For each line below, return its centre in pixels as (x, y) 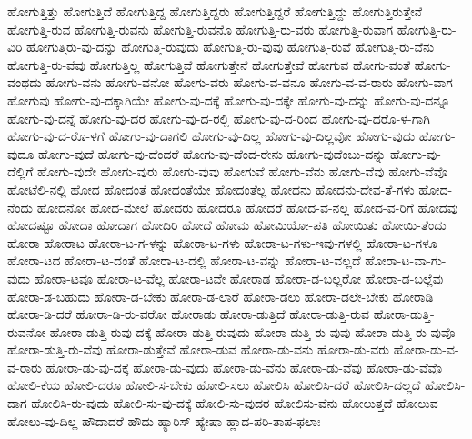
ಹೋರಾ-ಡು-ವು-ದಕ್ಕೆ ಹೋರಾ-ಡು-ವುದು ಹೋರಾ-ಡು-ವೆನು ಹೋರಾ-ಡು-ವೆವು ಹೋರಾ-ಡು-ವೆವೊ (244, 367)
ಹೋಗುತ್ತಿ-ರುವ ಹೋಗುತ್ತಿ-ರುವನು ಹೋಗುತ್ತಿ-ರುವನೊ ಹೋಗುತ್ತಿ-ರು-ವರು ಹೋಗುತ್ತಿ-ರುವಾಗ (201, 29)
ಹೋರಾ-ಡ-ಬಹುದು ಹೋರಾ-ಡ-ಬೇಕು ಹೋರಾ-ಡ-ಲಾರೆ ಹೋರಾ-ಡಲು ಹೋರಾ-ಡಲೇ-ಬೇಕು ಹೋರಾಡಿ (221, 296)
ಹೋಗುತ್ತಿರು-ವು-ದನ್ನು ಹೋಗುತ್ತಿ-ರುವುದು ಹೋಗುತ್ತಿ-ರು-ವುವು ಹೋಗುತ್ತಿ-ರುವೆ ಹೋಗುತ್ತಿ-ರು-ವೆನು (231, 47)
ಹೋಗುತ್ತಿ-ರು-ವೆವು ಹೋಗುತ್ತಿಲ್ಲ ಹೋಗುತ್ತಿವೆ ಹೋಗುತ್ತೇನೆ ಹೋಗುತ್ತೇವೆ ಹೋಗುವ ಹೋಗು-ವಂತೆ (209, 64)
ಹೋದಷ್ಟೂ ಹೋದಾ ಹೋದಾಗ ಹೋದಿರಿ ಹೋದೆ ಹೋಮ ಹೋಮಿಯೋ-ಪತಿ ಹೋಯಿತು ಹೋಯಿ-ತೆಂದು (227, 225)
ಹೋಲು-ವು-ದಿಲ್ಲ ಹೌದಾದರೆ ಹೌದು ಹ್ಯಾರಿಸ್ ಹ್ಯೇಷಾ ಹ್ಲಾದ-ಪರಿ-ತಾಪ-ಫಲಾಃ (164, 420)
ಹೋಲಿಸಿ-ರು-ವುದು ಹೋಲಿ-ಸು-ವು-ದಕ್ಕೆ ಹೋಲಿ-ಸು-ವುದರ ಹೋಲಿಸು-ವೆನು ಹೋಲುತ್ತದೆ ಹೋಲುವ (235, 403)
